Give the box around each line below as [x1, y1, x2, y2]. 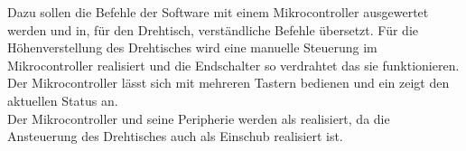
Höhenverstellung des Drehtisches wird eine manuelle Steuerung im [7, 38, 377, 57]
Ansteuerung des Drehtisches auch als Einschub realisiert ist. [7, 127, 343, 146]
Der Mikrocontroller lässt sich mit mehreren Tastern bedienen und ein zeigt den [7, 73, 450, 92]
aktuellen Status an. [7, 90, 118, 109]
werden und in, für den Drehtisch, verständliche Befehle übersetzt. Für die [7, 20, 418, 39]
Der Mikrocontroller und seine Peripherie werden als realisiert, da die [7, 109, 390, 127]
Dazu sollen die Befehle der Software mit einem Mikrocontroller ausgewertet [7, 3, 429, 21]
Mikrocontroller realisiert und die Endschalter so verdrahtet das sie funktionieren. [7, 55, 460, 74]
